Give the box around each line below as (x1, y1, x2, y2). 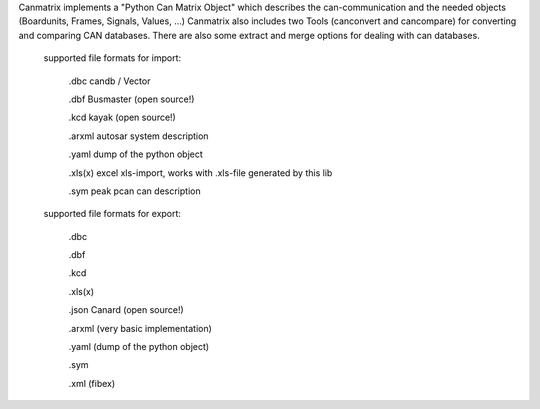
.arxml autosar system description (68, 130, 209, 142)
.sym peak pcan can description (68, 185, 201, 197)
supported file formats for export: (43, 208, 182, 220)
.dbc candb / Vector (68, 75, 151, 87)
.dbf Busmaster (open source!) (68, 93, 195, 105)
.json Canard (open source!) (68, 304, 184, 316)
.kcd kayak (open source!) (68, 111, 177, 124)
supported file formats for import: (43, 52, 182, 64)
